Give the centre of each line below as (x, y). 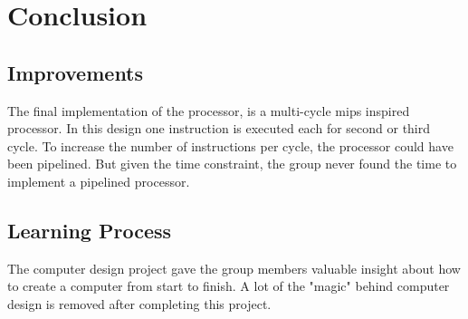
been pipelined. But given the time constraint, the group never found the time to (232, 164)
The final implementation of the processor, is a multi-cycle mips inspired (209, 110)
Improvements (76, 72)
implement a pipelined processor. (99, 181)
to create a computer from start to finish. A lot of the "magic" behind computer (229, 286)
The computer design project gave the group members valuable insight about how (234, 268)
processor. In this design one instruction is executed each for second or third (219, 128)
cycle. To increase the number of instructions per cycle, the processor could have (230, 145)
